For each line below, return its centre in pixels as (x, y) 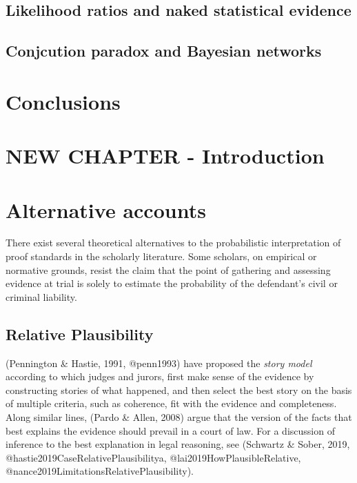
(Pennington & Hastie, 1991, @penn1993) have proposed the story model (159, 363)
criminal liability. (41, 296)
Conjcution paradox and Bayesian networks (164, 51)
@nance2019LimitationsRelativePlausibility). (100, 471)
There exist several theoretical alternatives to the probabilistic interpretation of (173, 243)
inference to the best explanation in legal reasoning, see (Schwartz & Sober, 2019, (178, 444)
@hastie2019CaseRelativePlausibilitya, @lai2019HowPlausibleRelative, (153, 457)
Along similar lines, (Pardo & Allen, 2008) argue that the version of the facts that (179, 416)
